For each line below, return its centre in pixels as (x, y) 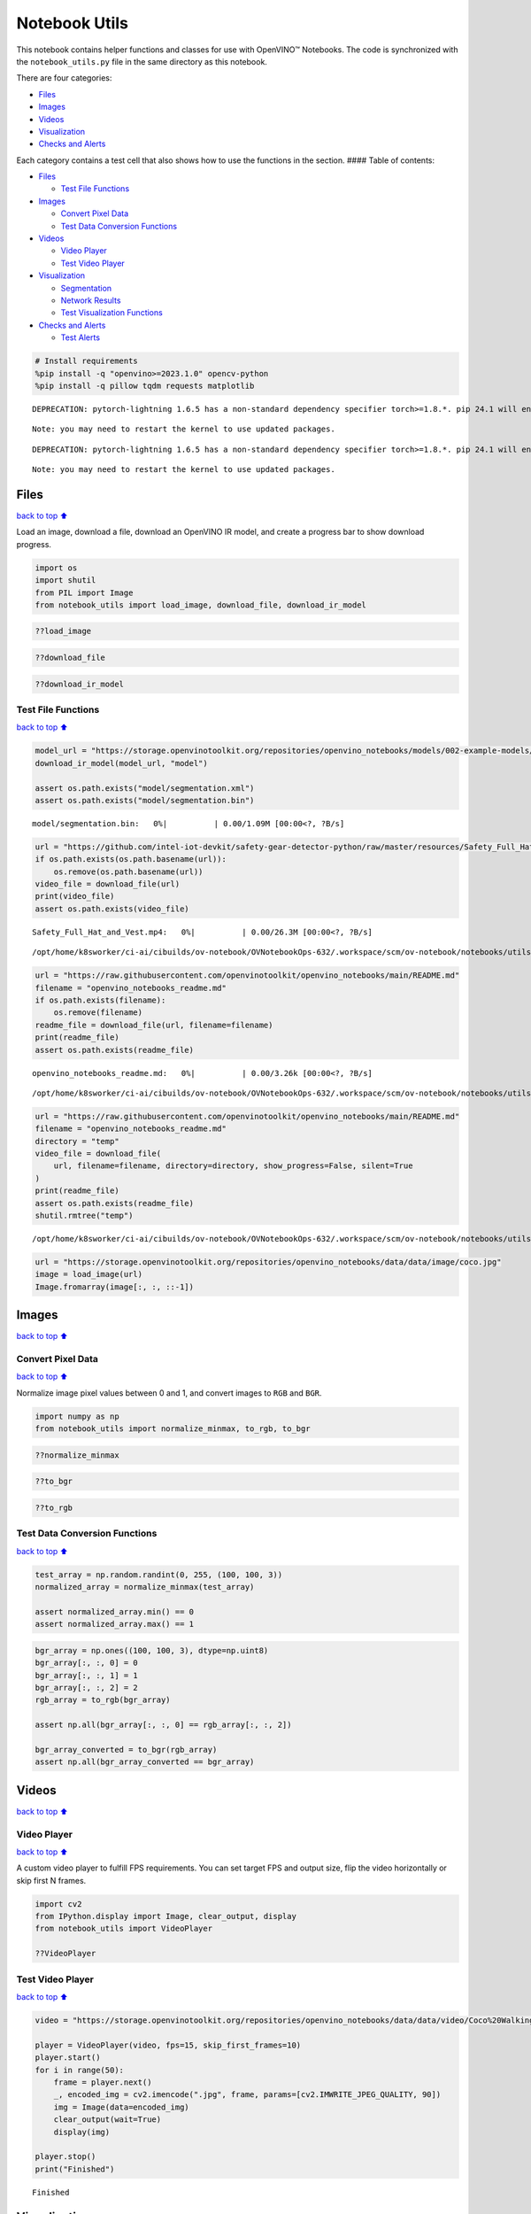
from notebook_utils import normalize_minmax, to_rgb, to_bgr (173, 1429)
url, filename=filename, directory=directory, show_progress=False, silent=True (233, 1166)
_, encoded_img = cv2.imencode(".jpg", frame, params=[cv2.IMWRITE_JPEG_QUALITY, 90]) (247, 2095)
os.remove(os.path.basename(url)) (128, 871)
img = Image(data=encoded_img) (121, 2107)
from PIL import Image (84, 592)
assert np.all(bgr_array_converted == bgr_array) (145, 1762)
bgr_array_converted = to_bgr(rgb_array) (126, 1750)
